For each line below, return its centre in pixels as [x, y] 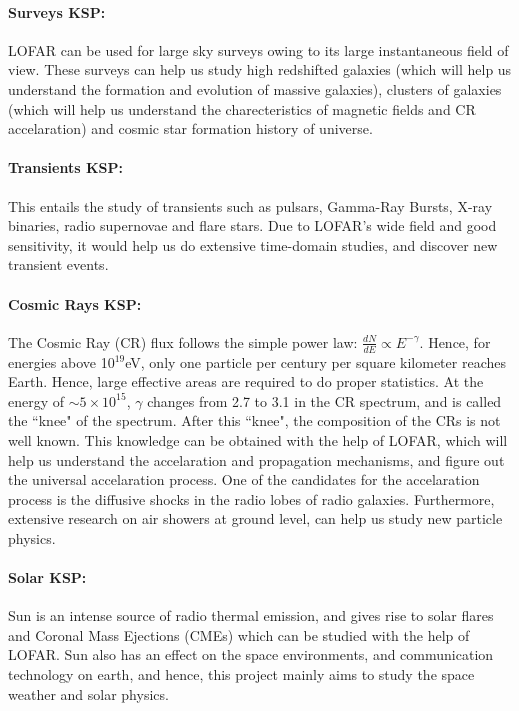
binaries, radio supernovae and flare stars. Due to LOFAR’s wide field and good [252, 225]
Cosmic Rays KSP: [75, 303]
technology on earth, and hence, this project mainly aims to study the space [241, 674]
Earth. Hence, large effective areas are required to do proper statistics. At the [246, 381]
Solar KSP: [47, 577]
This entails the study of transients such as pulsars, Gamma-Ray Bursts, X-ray [250, 205]
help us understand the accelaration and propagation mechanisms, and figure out [256, 459]
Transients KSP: [65, 167]
